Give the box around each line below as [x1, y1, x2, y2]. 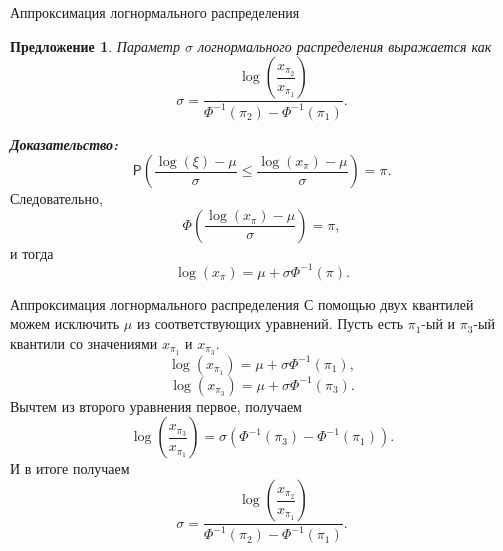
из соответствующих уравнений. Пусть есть [136, 313, 404, 334]
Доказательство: [10, 133, 119, 154]
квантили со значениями [10, 333, 158, 354]
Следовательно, [10, 188, 103, 209]
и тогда [10, 242, 54, 263]
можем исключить [10, 313, 120, 334]
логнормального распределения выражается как [198, 35, 492, 56]
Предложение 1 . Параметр [10, 35, 180, 56]
